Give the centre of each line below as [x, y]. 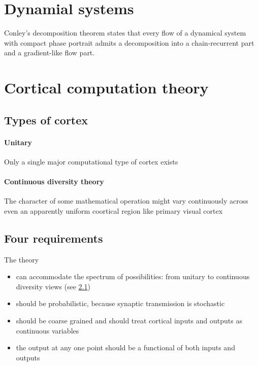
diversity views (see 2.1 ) [53, 286]
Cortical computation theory [106, 88]
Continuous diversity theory [54, 181]
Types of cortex [46, 120]
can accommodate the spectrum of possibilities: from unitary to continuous [133, 276]
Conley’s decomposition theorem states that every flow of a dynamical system [125, 33]
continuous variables [47, 330]
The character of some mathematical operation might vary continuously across [126, 201]
